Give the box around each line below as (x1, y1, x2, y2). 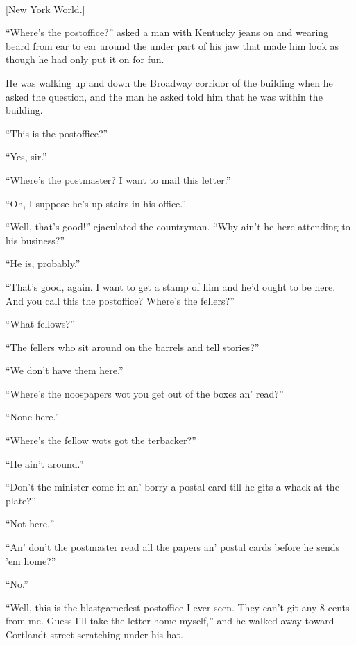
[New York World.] (6, 1, 85, 16)
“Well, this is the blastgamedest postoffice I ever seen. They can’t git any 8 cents (6, 600, 350, 614)
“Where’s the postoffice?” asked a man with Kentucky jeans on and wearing (6, 25, 329, 40)
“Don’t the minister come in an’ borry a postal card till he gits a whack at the (6, 479, 339, 494)
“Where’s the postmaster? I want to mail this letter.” (6, 172, 231, 187)
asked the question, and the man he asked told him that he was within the (6, 89, 323, 103)
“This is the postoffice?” (6, 126, 108, 140)
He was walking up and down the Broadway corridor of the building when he (6, 75, 333, 90)
